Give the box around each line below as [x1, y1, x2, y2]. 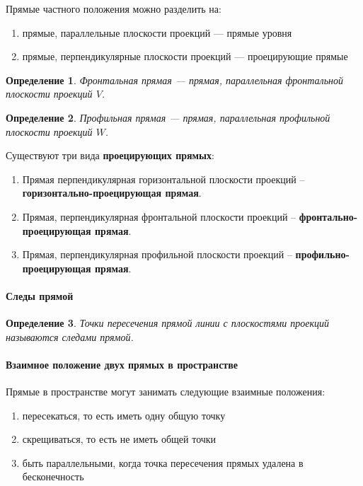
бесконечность [22, 469, 84, 484]
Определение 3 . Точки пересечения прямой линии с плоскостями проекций [6, 316, 330, 330]
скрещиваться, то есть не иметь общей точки [22, 432, 217, 446]
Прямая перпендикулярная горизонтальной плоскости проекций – [22, 171, 305, 186]
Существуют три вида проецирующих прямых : [6, 148, 214, 163]
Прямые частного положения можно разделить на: [6, 1, 221, 16]
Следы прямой [6, 288, 74, 303]
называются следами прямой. [6, 329, 134, 344]
